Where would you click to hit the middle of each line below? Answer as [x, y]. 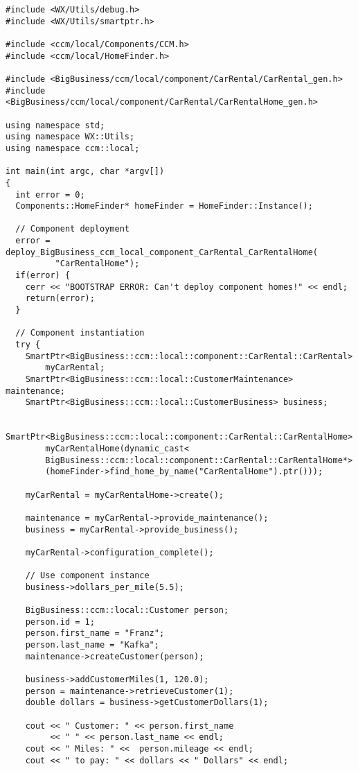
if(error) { [43, 276]
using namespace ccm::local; [73, 148]
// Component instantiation [80, 333]
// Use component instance [87, 576]
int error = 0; [50, 194]
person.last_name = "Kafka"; [92, 645]
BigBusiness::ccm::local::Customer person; [127, 610]
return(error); [60, 298]
